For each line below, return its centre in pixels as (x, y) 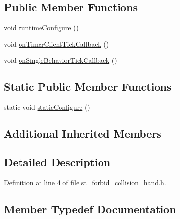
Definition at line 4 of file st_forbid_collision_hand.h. (85, 182)
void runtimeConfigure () (41, 28)
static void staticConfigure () (47, 107)
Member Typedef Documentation (90, 209)
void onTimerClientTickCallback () (57, 44)
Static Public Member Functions (88, 87)
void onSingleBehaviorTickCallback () (60, 60)
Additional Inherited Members (83, 133)
